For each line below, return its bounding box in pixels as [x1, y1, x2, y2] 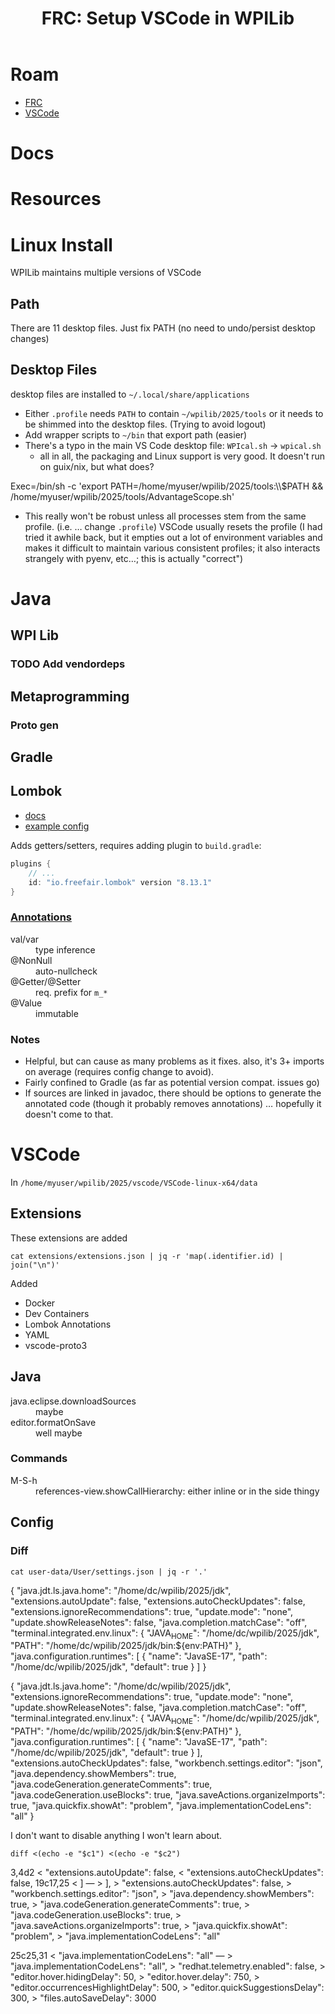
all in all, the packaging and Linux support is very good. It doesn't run [39, 450, 326, 462]
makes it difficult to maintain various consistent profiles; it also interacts [24, 542, 321, 554]
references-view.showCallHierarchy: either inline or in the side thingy [35, 1485, 320, 1497]
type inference [35, 943, 96, 956]
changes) [10, 333, 50, 345]
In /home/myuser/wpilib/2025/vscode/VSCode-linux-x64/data [10, 1176, 258, 1188]
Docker [24, 1297, 56, 1309]
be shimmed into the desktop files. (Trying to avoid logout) [24, 418, 267, 430]
